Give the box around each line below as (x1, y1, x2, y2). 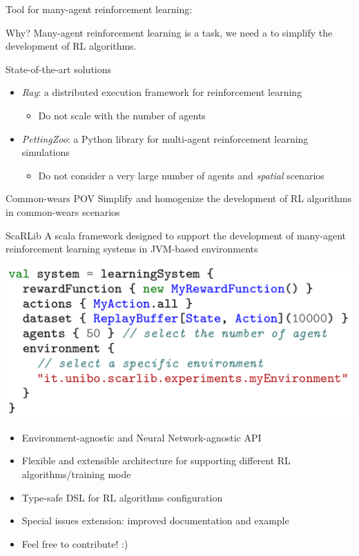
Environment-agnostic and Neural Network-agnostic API (21, 430, 262, 444)
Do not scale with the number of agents (38, 108, 206, 122)
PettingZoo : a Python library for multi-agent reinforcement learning (21, 131, 309, 146)
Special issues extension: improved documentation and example (21, 513, 289, 528)
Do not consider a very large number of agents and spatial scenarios (38, 168, 324, 182)
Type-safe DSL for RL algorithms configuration (21, 490, 223, 504)
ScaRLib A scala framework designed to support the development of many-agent (6, 228, 347, 242)
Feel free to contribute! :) (21, 536, 128, 550)
